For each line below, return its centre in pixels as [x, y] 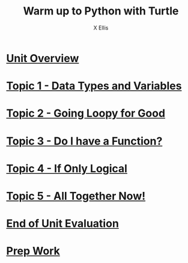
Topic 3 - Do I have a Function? [84, 141]
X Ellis [101, 28]
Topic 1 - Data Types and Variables [94, 86]
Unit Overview [43, 58]
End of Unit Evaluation [62, 224]
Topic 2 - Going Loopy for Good [86, 113]
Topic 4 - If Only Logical [67, 168]
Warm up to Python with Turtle [101, 11]
